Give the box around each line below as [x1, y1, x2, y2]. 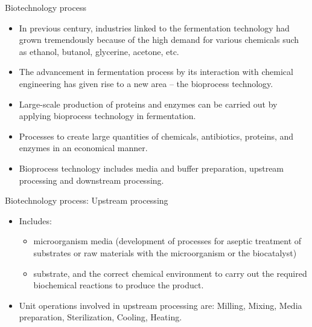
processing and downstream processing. [19, 173, 164, 186]
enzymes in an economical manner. [19, 141, 148, 154]
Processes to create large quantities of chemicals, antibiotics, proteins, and [19, 129, 294, 142]
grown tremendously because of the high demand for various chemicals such [19, 33, 299, 46]
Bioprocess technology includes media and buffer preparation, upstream [19, 161, 284, 174]
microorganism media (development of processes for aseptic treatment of [33, 235, 302, 247]
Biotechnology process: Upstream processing [5, 194, 168, 207]
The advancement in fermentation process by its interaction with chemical [19, 65, 293, 78]
